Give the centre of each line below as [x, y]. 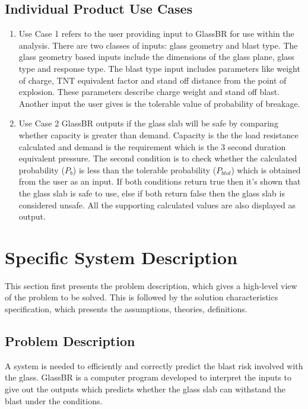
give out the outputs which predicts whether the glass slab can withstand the [145, 389]
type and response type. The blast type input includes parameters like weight [159, 68]
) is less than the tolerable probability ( [145, 169]
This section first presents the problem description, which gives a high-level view [151, 285]
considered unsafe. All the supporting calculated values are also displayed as [157, 204]
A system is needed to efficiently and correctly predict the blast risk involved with [154, 365]
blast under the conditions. [54, 400]
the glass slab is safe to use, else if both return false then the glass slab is [152, 193]
